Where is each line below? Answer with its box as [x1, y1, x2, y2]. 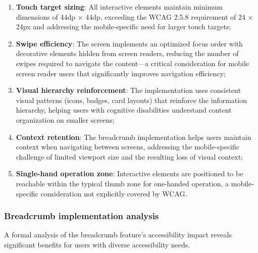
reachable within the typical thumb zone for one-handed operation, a [16, 178, 229, 188]
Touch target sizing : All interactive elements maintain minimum [16, 2, 223, 12]
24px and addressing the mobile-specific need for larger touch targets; [16, 21, 231, 32]
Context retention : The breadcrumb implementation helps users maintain [16, 131, 251, 142]
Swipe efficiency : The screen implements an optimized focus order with [16, 38, 243, 48]
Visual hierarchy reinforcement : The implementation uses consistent [16, 85, 241, 95]
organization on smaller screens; [16, 114, 115, 125]
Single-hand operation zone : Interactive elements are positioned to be [16, 168, 243, 179]
